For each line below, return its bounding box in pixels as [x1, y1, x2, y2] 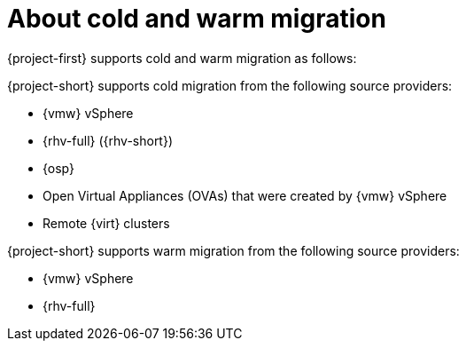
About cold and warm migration [7, 4, 386, 34]
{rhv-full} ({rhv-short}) [43, 132, 174, 148]
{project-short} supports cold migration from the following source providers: [7, 77, 453, 93]
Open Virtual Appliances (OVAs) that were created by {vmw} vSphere [43, 187, 447, 203]
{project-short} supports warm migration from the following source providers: [7, 242, 460, 258]
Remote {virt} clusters [43, 215, 170, 231]
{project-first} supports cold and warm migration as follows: [7, 50, 357, 66]
